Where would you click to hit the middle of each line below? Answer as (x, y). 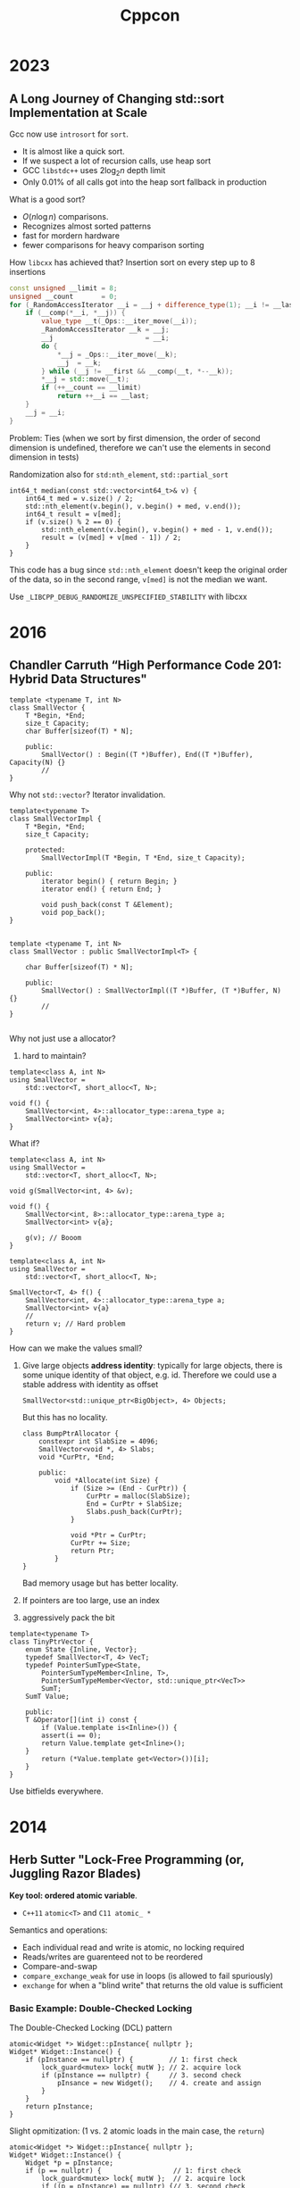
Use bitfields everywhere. (57, 1791)
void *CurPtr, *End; (77, 1457)
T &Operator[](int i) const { (82, 1719)
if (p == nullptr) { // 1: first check (133, 2170)
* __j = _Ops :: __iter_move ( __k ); (117, 354)
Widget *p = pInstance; (70, 2163)
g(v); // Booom (54, 1237)
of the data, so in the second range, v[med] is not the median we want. (138, 579)
